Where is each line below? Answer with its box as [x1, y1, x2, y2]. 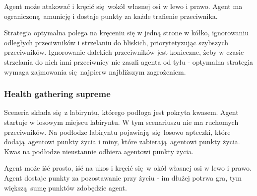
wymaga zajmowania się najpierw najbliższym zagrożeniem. [4, 66, 186, 77]
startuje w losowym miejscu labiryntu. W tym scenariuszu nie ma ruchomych [4, 116, 239, 127]
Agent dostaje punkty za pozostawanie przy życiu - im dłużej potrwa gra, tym [4, 172, 242, 183]
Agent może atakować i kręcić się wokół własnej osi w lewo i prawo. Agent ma [4, 1, 243, 11]
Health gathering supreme [4, 88, 111, 100]
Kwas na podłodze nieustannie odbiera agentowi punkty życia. [4, 146, 194, 156]
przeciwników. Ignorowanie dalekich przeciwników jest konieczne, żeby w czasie [4, 47, 244, 57]
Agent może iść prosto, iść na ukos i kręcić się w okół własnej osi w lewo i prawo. [4, 163, 252, 173]
